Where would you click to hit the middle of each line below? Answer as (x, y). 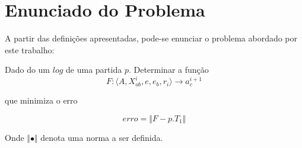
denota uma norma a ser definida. (102, 137)
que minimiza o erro (41, 100)
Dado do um (28, 70)
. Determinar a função (169, 70)
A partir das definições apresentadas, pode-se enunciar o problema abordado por (151, 38)
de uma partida (94, 70)
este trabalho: (30, 49)
